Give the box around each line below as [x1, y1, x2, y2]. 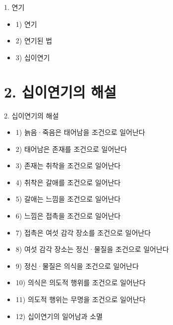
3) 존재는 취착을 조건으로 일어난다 [15, 160, 121, 171]
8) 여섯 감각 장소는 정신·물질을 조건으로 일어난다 [15, 244, 169, 254]
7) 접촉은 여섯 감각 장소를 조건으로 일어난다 [15, 227, 151, 237]
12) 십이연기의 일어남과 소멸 [15, 311, 103, 321]
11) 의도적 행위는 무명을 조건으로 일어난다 [15, 294, 146, 305]
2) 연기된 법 [15, 35, 53, 46]
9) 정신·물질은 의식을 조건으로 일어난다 [15, 260, 139, 271]
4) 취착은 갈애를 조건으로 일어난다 [15, 177, 121, 187]
